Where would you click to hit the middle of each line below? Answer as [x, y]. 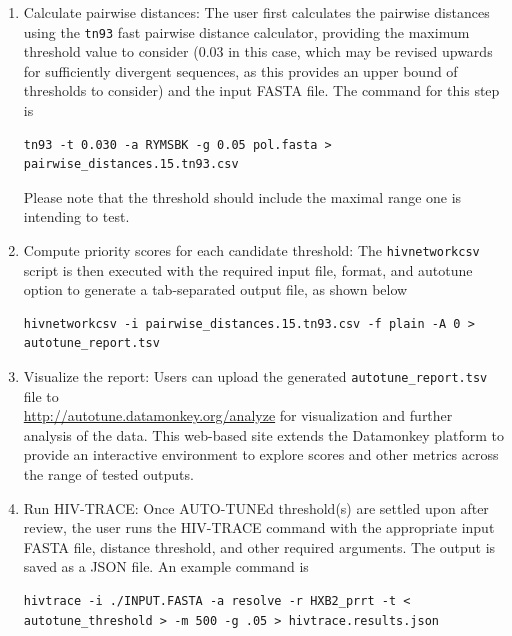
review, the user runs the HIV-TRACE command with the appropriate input [259, 527]
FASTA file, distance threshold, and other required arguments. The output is [259, 546]
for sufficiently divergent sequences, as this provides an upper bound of [240, 70]
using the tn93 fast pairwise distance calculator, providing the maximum [246, 31]
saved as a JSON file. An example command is [166, 566]
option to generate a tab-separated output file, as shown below [215, 289]
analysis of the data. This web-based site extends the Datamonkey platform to [263, 434]
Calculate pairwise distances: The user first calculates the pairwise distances [256, 12]
